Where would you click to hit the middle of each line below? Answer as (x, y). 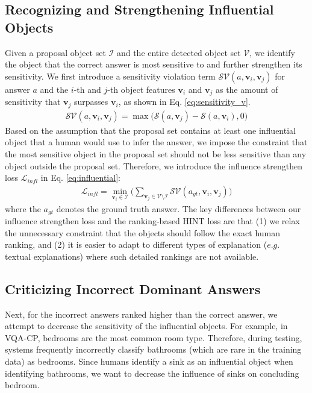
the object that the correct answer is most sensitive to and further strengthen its (154, 64)
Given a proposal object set (55, 52)
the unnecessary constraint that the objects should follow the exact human (143, 232)
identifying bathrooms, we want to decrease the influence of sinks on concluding (152, 373)
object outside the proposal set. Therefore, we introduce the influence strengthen (154, 165)
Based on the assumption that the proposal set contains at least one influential (150, 130)
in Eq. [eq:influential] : (80, 178)
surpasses (91, 102)
